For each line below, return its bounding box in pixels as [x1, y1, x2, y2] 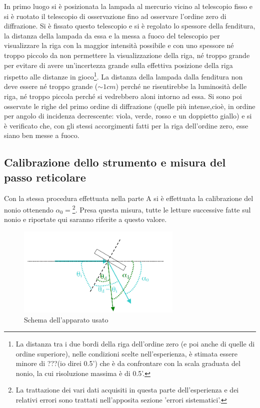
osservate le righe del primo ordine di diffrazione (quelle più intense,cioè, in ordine [4, 100, 255, 111]
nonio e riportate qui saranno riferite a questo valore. [4, 214, 167, 224]
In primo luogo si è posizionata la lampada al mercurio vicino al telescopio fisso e [4, 1, 253, 11]
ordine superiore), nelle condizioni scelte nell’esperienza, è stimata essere [15, 348, 237, 358]
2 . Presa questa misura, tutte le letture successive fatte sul [72, 203, 251, 214]
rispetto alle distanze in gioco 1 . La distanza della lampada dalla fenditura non [4, 70, 243, 81]
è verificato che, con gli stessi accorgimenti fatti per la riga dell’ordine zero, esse [4, 120, 248, 130]
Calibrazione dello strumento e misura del [4, 154, 226, 170]
